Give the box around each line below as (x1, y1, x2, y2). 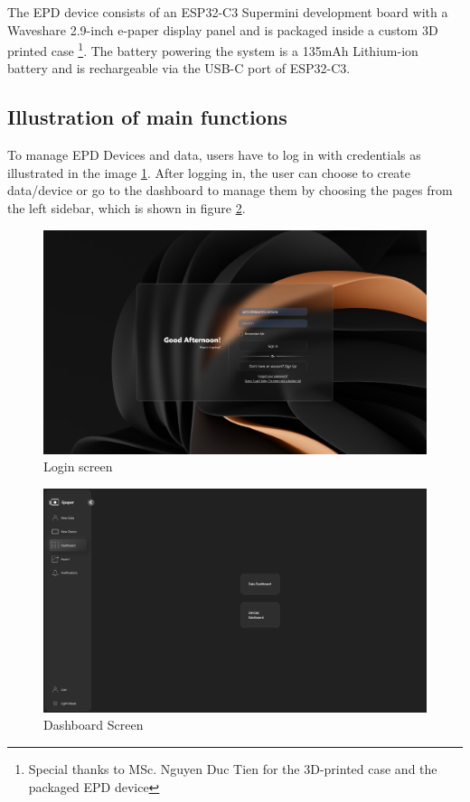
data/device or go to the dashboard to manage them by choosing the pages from (7, 181, 453, 200)
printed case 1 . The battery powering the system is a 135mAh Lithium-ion (7, 39, 418, 60)
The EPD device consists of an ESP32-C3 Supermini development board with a (7, 3, 448, 21)
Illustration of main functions (7, 103, 287, 131)
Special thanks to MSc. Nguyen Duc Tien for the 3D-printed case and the (28, 760, 437, 779)
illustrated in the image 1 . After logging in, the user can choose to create (7, 163, 411, 182)
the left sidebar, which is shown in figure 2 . (7, 199, 246, 218)
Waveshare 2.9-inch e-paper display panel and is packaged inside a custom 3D (7, 20, 438, 39)
